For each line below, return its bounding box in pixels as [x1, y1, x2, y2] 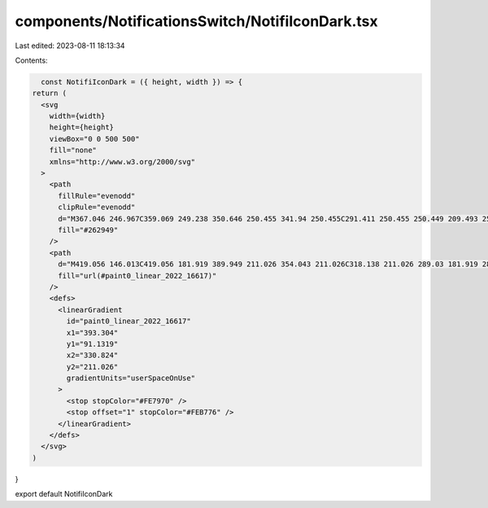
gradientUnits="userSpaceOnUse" [66, 374, 195, 383]
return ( [32, 89, 68, 98]
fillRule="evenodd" [58, 191, 136, 200]
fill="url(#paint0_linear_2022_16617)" [58, 271, 217, 280]
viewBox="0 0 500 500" [49, 134, 140, 143]
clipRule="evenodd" [58, 203, 136, 212]
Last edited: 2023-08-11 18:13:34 [15, 41, 125, 50]
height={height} [49, 123, 114, 132]
